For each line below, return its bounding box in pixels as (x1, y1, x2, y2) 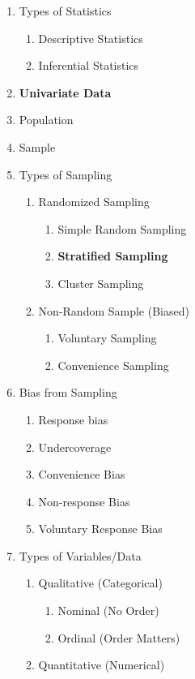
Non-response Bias (38, 492, 130, 509)
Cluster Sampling (57, 274, 144, 291)
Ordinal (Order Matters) (57, 629, 180, 646)
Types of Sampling (19, 165, 112, 183)
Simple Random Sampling (57, 220, 187, 237)
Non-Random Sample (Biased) (38, 302, 189, 319)
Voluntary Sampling (57, 329, 157, 346)
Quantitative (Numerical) (38, 656, 165, 673)
